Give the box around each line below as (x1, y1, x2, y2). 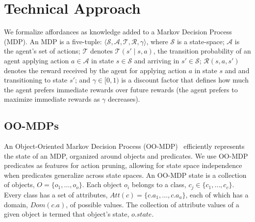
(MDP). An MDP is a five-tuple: (4, 36, 102, 46)
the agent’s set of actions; (4, 46, 80, 56)
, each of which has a (185, 189, 249, 199)
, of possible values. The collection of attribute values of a (66, 199, 239, 209)
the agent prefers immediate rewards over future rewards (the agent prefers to (4, 84, 238, 94)
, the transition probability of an (153, 46, 251, 56)
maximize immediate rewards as (4, 94, 100, 104)
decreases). (108, 94, 140, 104)
